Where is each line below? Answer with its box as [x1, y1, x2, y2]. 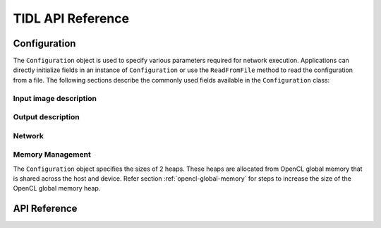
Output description [13, 112, 80, 122]
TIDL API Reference [13, 11, 130, 26]
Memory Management [13, 150, 91, 160]
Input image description [13, 93, 97, 103]
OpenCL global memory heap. [13, 184, 101, 193]
